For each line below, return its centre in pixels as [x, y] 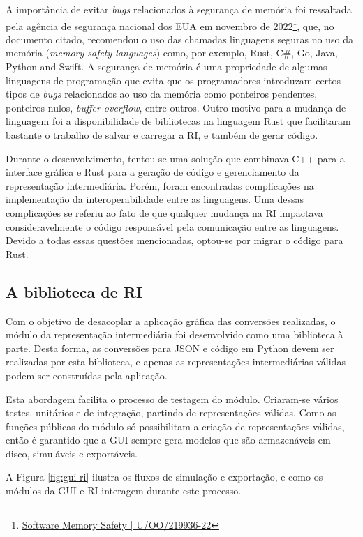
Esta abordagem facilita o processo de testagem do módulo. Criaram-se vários [172, 399]
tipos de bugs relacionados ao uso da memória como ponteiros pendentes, [162, 94]
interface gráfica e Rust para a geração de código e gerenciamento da [153, 172]
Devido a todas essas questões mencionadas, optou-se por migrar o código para [175, 240]
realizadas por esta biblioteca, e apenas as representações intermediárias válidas [176, 362]
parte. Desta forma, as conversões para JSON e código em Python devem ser [170, 348]
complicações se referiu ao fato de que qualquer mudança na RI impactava [164, 212]
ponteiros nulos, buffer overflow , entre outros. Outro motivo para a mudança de [176, 107]
